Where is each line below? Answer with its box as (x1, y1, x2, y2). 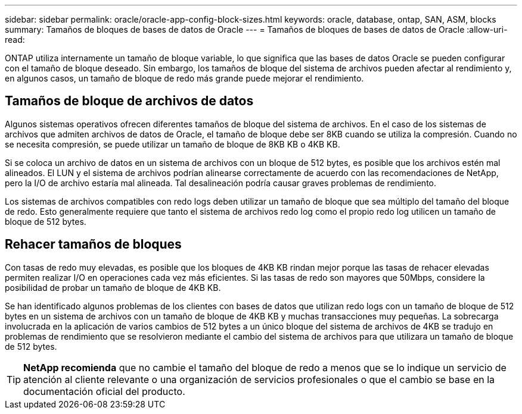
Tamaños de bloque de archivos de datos (5, 93, 254, 109)
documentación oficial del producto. (23, 385, 185, 397)
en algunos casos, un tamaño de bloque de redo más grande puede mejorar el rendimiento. (5, 73, 364, 83)
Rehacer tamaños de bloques (5, 237, 182, 252)
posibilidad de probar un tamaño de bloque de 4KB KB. (5, 282, 221, 293)
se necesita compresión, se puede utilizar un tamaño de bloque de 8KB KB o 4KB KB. (5, 139, 340, 149)
